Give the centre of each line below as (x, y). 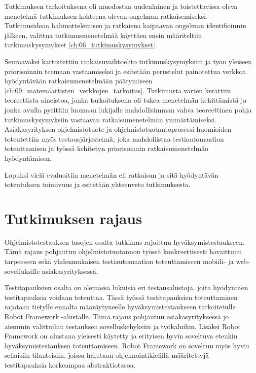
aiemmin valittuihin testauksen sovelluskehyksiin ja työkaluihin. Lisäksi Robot (123, 326)
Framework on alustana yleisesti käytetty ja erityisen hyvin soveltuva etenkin (121, 336)
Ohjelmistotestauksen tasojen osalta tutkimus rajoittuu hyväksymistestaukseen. (125, 242)
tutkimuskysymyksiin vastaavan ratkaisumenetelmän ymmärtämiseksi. (110, 119)
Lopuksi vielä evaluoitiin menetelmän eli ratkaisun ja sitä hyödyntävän (111, 174)
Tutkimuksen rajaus (73, 218)
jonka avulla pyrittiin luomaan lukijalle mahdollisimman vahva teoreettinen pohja (128, 109)
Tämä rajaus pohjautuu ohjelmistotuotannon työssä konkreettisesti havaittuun (123, 251)
